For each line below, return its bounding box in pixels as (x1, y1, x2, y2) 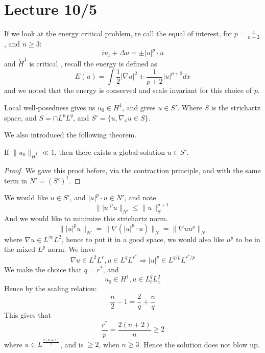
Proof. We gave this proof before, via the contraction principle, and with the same (4, 165, 261, 176)
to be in (235, 233, 260, 244)
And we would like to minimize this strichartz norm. (4, 213, 168, 224)
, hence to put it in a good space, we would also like (61, 233, 224, 244)
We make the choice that (4, 264, 82, 274)
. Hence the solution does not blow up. (139, 339, 260, 349)
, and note (124, 192, 156, 203)
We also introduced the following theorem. (4, 129, 137, 140)
